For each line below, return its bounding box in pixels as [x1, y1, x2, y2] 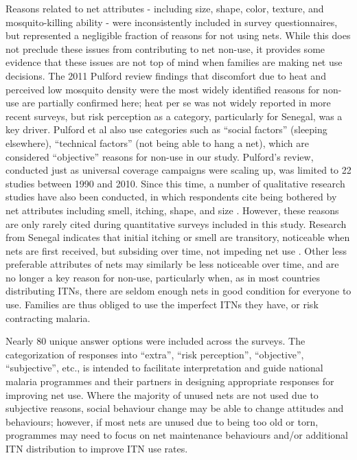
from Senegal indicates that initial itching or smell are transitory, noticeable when [5, 230, 350, 244]
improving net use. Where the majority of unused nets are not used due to [5, 387, 319, 402]
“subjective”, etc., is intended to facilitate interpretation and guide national [5, 360, 323, 375]
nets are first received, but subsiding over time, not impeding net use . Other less [5, 243, 347, 257]
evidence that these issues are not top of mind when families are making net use [5, 55, 343, 69]
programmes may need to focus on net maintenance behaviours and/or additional [5, 428, 348, 442]
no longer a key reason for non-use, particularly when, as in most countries [5, 270, 320, 284]
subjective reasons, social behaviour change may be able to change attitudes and [5, 401, 344, 415]
